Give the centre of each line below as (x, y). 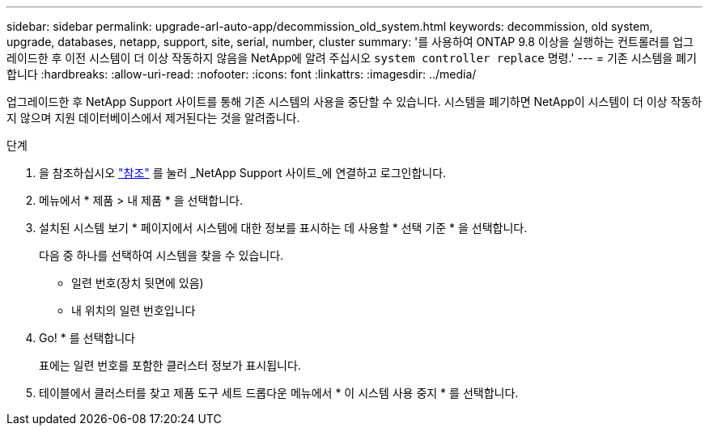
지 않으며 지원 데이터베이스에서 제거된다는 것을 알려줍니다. (153, 118)
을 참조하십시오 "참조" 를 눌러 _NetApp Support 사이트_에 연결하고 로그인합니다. (243, 173)
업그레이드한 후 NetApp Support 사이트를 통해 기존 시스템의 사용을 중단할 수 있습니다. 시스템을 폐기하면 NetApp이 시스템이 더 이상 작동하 (354, 102)
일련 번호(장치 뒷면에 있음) (138, 283)
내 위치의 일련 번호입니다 (134, 310)
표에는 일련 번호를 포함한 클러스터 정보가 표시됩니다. (170, 365)
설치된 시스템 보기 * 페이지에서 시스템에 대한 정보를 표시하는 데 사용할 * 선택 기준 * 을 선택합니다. (283, 228)
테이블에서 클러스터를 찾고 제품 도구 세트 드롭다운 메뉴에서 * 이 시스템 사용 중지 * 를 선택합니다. (279, 393)
